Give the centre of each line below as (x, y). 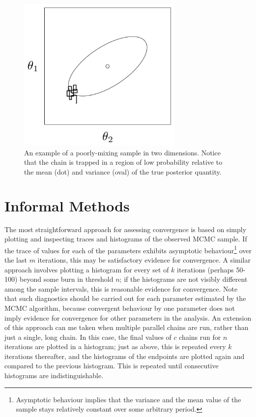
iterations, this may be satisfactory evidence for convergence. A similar (144, 259)
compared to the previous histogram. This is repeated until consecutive (112, 366)
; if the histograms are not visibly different (184, 279)
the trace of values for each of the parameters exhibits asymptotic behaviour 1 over (128, 249)
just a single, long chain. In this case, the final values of (88, 337)
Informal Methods (67, 205)
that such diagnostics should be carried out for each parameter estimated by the (125, 298)
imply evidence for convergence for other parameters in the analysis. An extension (128, 317)
